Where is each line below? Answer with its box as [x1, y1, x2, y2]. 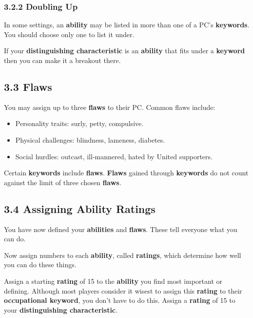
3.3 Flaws [4, 79, 52, 94]
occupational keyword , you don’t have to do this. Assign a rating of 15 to [4, 295, 235, 305]
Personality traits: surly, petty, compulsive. [15, 118, 144, 128]
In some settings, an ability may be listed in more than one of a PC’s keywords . [4, 20, 250, 30]
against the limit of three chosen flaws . [4, 177, 121, 187]
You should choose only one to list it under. [4, 29, 135, 39]
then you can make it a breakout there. [4, 55, 121, 65]
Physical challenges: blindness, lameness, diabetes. [15, 134, 165, 145]
